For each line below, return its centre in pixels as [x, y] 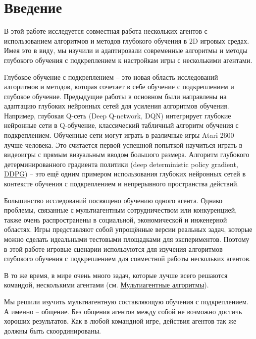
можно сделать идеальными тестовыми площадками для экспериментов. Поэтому [127, 239]
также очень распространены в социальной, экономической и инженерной [116, 219]
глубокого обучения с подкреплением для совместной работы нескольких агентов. [128, 258]
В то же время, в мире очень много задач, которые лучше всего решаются [116, 275]
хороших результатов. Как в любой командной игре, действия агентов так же [120, 321]
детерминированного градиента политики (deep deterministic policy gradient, [121, 164]
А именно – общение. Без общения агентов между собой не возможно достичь [123, 311]
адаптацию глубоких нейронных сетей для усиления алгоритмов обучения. [117, 106]
